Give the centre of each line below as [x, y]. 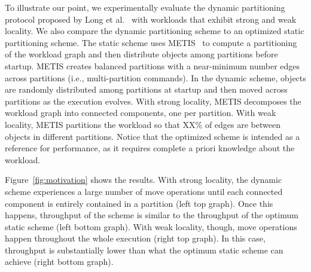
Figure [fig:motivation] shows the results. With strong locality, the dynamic [144, 180]
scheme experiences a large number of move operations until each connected [144, 191]
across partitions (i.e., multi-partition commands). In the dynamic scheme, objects [155, 77]
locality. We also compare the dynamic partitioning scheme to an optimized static [155, 31]
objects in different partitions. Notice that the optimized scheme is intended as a [153, 136]
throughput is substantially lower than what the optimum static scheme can [144, 250]
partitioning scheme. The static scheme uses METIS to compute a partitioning [151, 42]
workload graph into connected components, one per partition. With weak [141, 113]
